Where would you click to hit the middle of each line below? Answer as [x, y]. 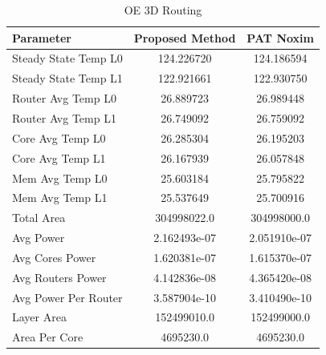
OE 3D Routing [163, 10]
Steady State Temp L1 [67, 78]
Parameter [42, 37]
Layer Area [39, 317]
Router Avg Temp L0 [64, 98]
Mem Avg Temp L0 [60, 177]
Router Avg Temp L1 [64, 117]
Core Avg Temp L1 [59, 157]
